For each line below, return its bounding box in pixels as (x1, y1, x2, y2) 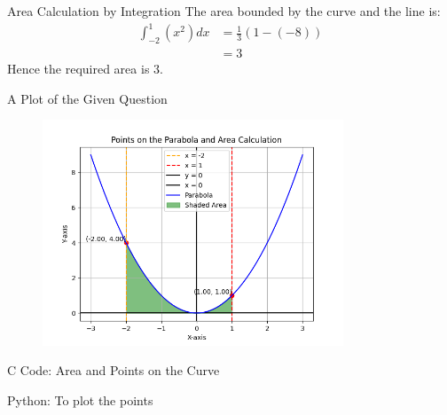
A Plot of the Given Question (7, 89, 168, 107)
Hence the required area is (7, 59, 150, 77)
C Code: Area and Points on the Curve (7, 361, 220, 380)
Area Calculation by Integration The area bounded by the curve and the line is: (7, 2, 441, 20)
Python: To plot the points (7, 390, 153, 409)
